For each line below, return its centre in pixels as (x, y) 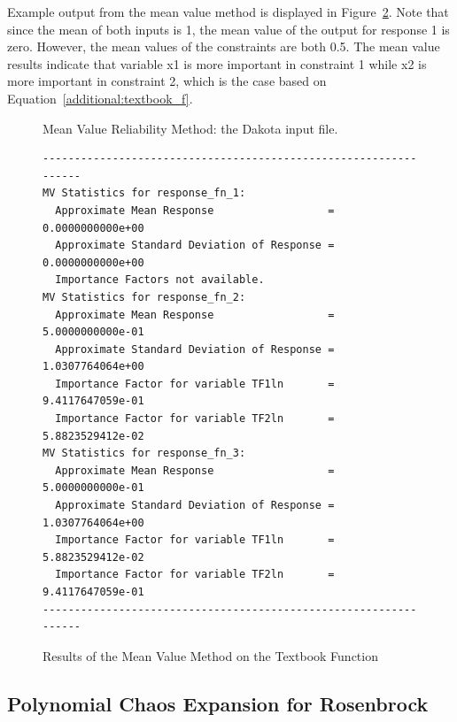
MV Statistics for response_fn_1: (144, 193)
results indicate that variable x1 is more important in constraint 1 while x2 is (217, 63)
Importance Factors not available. (160, 280)
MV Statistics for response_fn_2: (144, 297)
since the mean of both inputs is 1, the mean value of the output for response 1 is (228, 29)
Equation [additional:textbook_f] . (100, 98)
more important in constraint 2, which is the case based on (167, 81)
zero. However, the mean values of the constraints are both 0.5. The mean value (224, 46)
